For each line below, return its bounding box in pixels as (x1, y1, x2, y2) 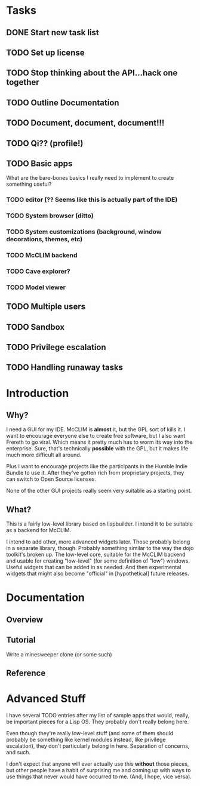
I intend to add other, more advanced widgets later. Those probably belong (6, 538, 190, 545)
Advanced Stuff (6, 692, 86, 705)
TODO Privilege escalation (6, 342, 106, 352)
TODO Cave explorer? (6, 267, 70, 275)
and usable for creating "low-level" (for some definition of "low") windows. (6, 557, 190, 564)
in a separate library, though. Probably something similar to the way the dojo (6, 545, 194, 552)
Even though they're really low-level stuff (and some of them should (6, 729, 174, 736)
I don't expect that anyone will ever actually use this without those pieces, (6, 760, 189, 767)
